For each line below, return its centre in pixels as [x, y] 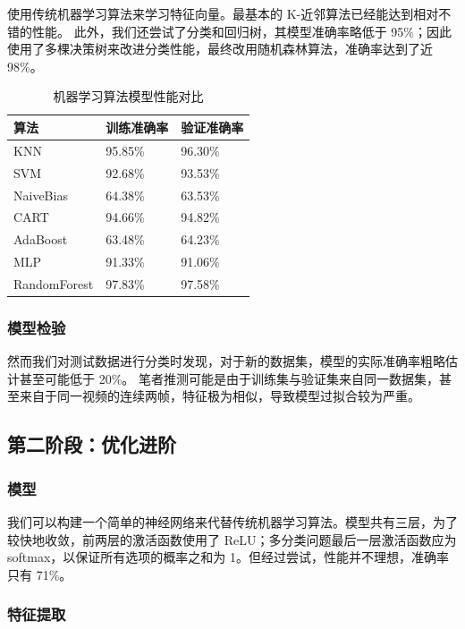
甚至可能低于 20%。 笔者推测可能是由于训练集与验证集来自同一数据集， [229, 378]
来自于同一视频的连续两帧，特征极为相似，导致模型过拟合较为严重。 [220, 396]
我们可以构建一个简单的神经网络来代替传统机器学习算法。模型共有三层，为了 [232, 521]
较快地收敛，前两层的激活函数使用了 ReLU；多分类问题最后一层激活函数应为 [232, 539]
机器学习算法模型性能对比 [128, 96]
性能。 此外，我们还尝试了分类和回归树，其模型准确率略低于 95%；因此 [241, 31]
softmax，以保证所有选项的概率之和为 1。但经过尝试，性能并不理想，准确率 [228, 557]
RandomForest [54, 283]
